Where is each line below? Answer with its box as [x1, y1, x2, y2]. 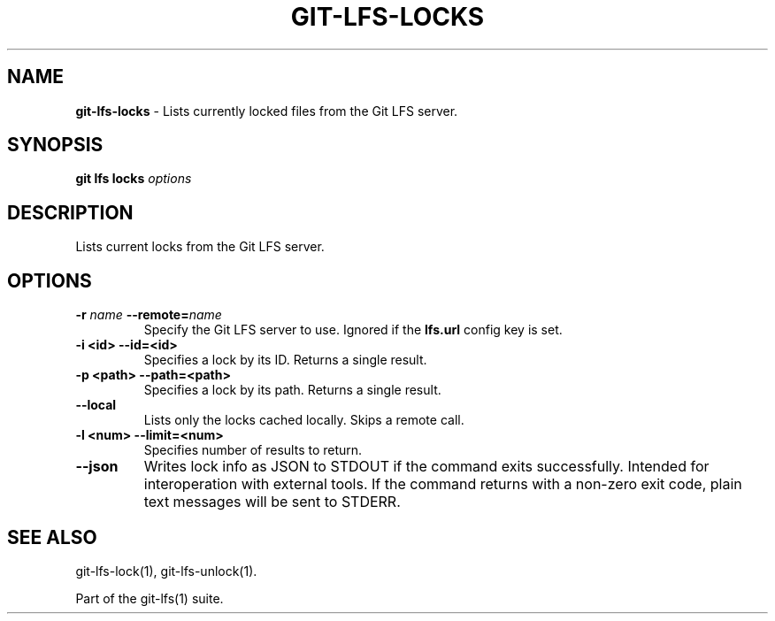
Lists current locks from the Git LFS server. [75, 239, 325, 255]
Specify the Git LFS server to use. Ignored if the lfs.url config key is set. [143, 322, 563, 338]
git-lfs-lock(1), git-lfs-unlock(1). [75, 563, 257, 579]
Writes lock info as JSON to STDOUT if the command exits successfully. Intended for [143, 457, 710, 476]
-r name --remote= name [75, 307, 222, 323]
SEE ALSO [7, 525, 97, 548]
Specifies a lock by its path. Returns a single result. [143, 382, 441, 398]
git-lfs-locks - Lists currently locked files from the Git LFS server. [75, 103, 458, 119]
